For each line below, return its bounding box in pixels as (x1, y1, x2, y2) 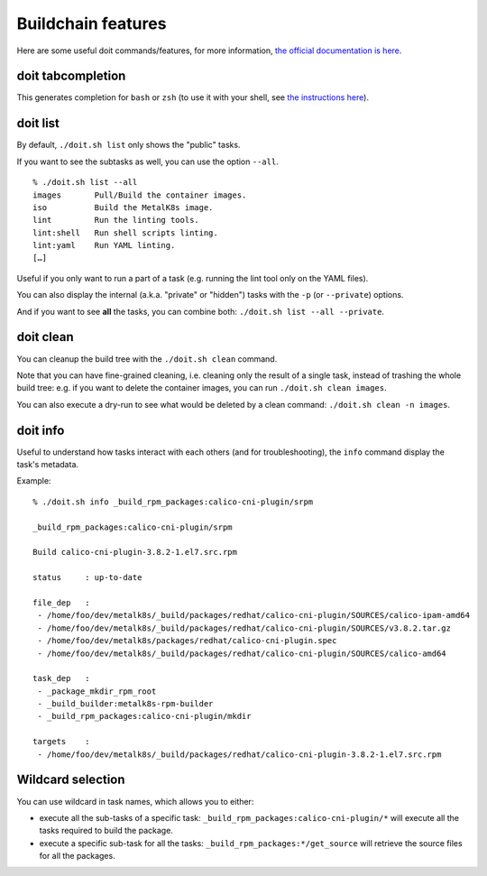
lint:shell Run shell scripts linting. (32, 227, 218, 238)
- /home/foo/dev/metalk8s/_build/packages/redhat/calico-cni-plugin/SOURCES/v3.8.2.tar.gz (37, 622, 451, 633)
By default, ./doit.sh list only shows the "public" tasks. (16, 140, 241, 151)
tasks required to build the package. (39, 825, 173, 836)
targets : (32, 736, 90, 747)
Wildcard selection (16, 772, 125, 788)
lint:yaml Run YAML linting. (32, 240, 176, 251)
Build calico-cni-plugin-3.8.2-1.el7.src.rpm (32, 547, 238, 558)
